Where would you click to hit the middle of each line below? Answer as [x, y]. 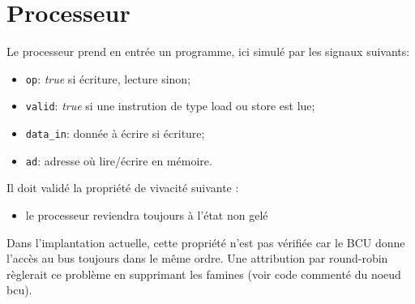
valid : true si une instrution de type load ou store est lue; [170, 106]
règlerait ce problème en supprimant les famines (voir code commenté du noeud [204, 274]
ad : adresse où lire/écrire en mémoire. [119, 160]
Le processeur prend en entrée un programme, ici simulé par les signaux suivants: [208, 51]
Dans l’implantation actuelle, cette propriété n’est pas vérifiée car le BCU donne [206, 242]
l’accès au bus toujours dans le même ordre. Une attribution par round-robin [197, 258]
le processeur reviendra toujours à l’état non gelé [147, 214]
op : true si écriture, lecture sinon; [108, 78]
